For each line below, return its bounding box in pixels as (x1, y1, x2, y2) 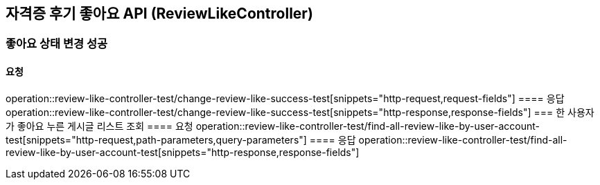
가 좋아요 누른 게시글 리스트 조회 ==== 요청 (6, 119, 193, 132)
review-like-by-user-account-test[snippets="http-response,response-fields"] (6, 146, 360, 158)
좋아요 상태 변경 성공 (6, 37, 108, 51)
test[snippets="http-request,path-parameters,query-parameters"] (6, 133, 307, 146)
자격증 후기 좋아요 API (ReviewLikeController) (6, 5, 313, 22)
